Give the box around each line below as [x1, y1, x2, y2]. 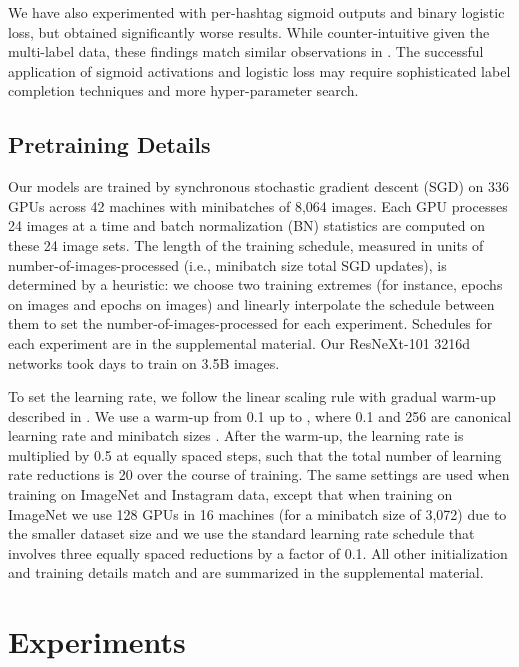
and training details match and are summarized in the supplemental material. [8, 562, 484, 583]
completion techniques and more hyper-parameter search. [8, 80, 359, 101]
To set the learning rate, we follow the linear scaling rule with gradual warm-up [8, 386, 496, 407]
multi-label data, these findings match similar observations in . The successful [8, 41, 484, 62]
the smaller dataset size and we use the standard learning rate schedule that [8, 523, 475, 544]
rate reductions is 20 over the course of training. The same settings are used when [8, 464, 510, 485]
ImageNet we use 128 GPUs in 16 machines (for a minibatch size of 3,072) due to [8, 503, 507, 524]
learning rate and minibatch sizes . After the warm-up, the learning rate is [8, 425, 464, 446]
